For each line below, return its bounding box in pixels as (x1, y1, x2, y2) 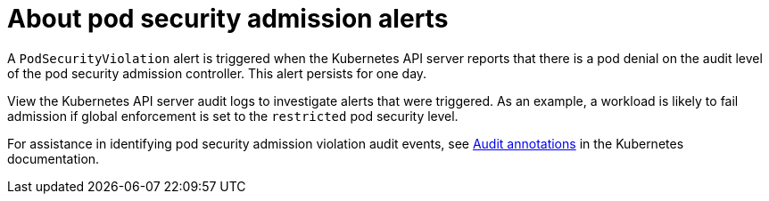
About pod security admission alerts (7, 4, 449, 34)
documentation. (7, 150, 100, 166)
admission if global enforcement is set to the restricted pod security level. (7, 108, 459, 124)
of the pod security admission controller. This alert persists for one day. (7, 65, 427, 81)
